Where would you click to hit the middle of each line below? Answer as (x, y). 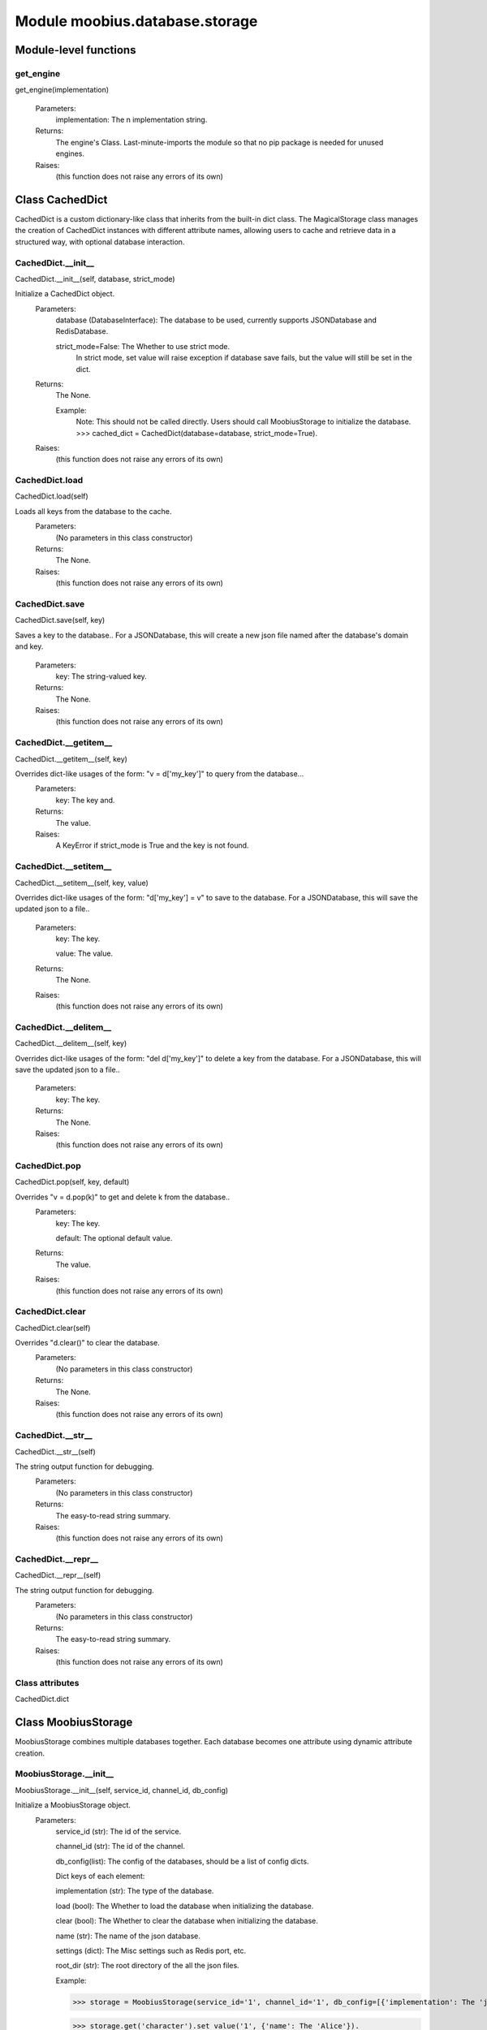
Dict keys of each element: (100, 1877)
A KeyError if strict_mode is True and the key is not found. (152, 845)
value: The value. (84, 953)
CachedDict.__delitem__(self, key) (71, 1043)
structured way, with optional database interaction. (100, 242)
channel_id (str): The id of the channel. (121, 1846)
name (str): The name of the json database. (128, 1936)
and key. (29, 646)
